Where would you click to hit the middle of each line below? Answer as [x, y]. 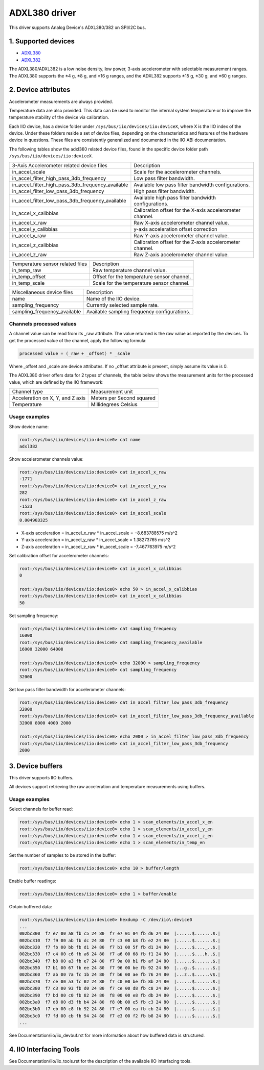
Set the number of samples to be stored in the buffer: [63, 855]
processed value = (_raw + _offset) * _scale [75, 353]
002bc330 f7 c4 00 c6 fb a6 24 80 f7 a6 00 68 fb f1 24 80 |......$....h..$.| [120, 954]
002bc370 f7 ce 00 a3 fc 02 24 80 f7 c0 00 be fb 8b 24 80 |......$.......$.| [120, 981]
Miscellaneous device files [43, 292]
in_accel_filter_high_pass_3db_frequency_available [70, 185]
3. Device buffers [36, 766]
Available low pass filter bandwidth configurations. [192, 185]
